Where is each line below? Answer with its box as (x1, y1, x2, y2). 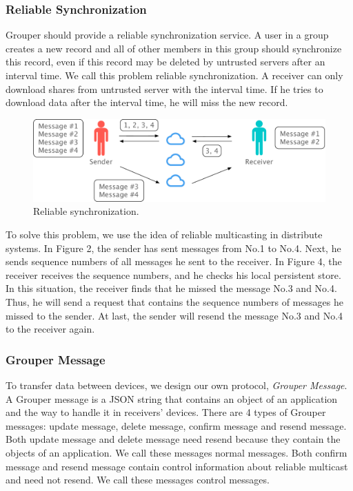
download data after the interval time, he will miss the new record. (6, 95, 288, 109)
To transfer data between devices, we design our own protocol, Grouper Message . (6, 378, 347, 393)
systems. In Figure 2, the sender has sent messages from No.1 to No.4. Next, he (6, 240, 341, 255)
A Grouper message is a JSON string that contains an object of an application (6, 391, 338, 406)
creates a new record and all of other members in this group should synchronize (6, 41, 342, 55)
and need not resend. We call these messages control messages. (6, 472, 270, 487)
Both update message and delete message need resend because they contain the (6, 432, 341, 446)
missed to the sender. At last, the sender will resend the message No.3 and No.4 (6, 308, 343, 322)
